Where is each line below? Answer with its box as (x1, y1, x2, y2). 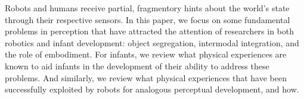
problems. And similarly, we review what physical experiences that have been (5, 71, 287, 84)
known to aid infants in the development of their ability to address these (5, 59, 269, 72)
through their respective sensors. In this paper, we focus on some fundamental (5, 13, 290, 25)
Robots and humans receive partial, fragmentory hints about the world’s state (5, 2, 290, 14)
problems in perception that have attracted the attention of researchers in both (5, 25, 294, 37)
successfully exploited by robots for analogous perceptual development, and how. (5, 83, 299, 95)
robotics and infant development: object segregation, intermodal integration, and (5, 36, 299, 49)
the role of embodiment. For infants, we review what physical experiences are (5, 48, 287, 60)
